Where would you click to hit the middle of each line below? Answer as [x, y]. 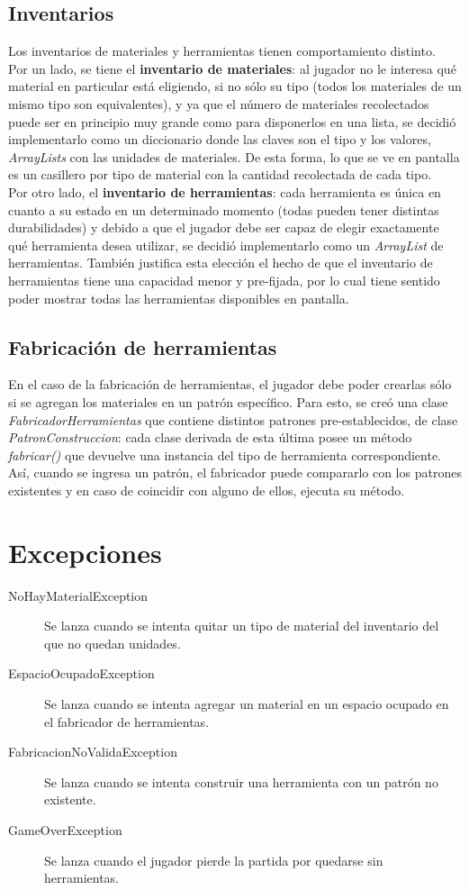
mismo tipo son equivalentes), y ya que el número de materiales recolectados [219, 103]
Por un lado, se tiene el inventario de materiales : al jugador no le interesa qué [232, 68]
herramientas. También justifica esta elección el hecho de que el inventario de [221, 263]
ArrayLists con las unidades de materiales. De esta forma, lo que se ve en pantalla [234, 156]
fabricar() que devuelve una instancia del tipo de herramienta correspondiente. [225, 454]
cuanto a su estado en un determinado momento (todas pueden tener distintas [224, 209]
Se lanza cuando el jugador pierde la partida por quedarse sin [214, 860]
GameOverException [65, 829]
